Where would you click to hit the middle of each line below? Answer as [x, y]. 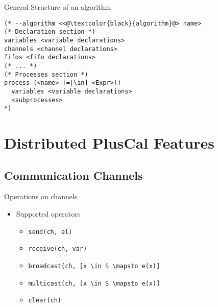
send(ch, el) [50, 232]
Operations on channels [41, 196]
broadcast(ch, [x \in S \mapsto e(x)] [94, 266]
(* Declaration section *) [50, 32]
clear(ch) [45, 301]
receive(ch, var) [58, 249]
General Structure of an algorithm [58, 7]
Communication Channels [74, 175]
